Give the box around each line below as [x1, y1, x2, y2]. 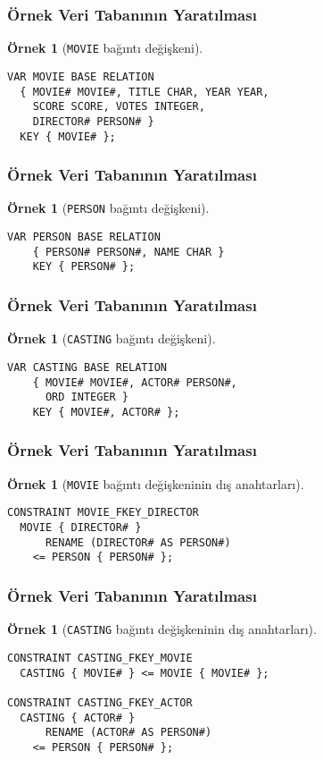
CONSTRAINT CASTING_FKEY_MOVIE [7, 651, 193, 664]
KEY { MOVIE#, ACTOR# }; [32, 405, 180, 418]
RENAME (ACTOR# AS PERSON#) [45, 726, 212, 739]
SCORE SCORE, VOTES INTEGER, [32, 100, 205, 114]
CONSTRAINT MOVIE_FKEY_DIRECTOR [7, 506, 199, 519]
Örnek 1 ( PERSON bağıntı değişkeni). [7, 198, 210, 217]
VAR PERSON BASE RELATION [7, 231, 161, 244]
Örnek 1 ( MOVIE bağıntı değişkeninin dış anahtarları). [7, 474, 304, 493]
